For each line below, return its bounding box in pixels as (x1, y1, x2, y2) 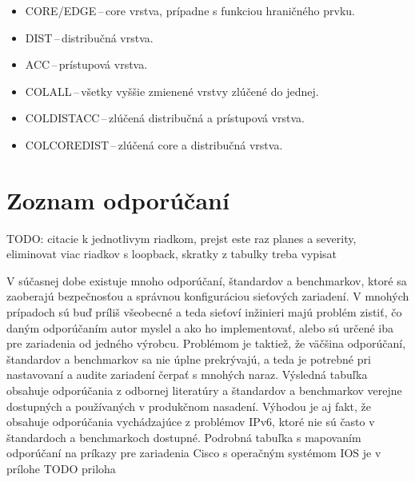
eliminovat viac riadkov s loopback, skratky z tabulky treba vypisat (6, 245, 337, 262)
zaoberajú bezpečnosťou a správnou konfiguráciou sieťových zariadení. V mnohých (6, 288, 409, 305)
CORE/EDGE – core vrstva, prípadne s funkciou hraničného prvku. (25, 2, 355, 18)
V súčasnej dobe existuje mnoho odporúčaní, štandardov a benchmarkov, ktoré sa (6, 272, 407, 289)
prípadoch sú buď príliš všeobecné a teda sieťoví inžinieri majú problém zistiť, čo (6, 304, 402, 321)
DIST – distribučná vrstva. (25, 29, 154, 46)
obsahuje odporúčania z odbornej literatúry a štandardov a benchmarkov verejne (6, 382, 402, 399)
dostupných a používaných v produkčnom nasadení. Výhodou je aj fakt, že (6, 397, 372, 414)
